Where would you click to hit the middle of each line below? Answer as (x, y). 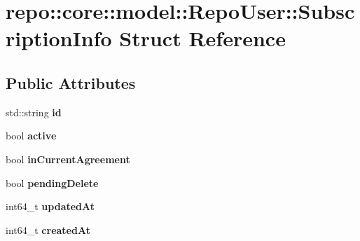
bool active (31, 136)
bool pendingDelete (52, 183)
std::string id (34, 112)
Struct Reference (202, 38)
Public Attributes (71, 82)
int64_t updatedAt (50, 206)
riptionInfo (59, 38)
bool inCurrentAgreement (68, 159)
